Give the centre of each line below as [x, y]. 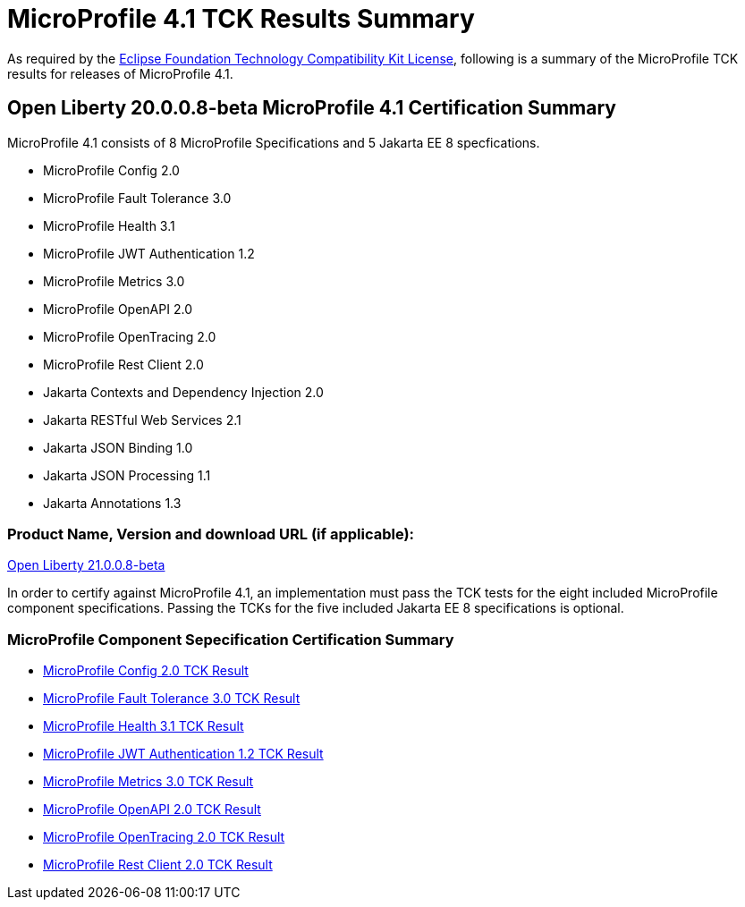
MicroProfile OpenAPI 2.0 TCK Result [152, 810]
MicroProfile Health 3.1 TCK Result [144, 726]
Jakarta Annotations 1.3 [112, 503]
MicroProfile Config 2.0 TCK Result [146, 671]
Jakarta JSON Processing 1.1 [127, 475]
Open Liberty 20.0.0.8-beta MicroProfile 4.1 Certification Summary [312, 108]
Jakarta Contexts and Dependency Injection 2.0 [183, 392]
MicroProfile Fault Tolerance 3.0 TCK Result [172, 699]
